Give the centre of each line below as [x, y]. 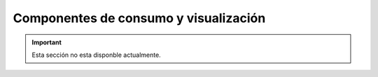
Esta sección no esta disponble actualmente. [96, 55]
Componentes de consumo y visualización [139, 18]
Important [47, 42]
